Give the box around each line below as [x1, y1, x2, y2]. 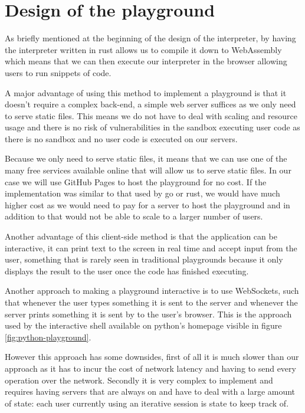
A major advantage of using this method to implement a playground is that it [5, 86, 287, 99]
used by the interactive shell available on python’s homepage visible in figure [5, 319, 282, 332]
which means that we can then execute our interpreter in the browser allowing [5, 55, 287, 67]
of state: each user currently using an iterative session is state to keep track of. [5, 396, 289, 409]
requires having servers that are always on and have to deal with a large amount [5, 385, 296, 398]
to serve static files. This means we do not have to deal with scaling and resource [5, 109, 298, 122]
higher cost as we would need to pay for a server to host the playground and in [5, 198, 290, 211]
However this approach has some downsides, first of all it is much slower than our [5, 350, 299, 363]
